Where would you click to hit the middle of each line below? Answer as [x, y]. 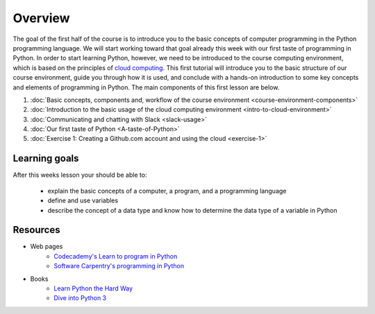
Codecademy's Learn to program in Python [116, 256]
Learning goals [46, 158]
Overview [41, 18]
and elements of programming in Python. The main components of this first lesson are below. [146, 87]
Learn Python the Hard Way [93, 288]
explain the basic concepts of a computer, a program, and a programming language [167, 191]
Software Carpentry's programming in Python [119, 266]
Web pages [47, 247]
